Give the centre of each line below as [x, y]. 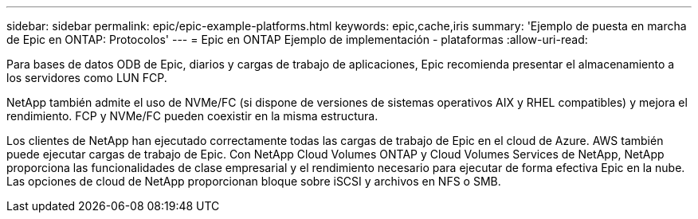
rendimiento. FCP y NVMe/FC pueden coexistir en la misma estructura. [192, 116]
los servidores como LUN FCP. [87, 78]
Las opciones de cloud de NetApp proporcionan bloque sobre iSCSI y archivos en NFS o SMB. [254, 181]
